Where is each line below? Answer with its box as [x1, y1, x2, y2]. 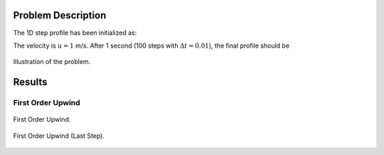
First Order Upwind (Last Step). [13, 132, 105, 140]
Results [13, 76, 48, 88]
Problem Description [13, 9, 107, 21]
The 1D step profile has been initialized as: [13, 28, 137, 37]
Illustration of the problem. [13, 58, 91, 66]
